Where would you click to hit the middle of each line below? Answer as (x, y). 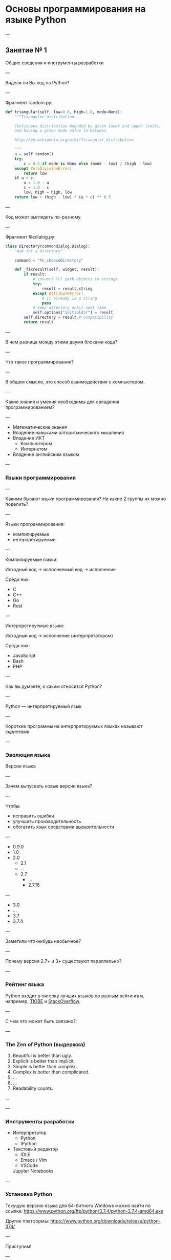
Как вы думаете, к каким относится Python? (54, 686)
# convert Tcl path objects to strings (75, 279)
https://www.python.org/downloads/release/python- (106, 1221)
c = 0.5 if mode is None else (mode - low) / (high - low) (88, 163)
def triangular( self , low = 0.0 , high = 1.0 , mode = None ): (64, 112)
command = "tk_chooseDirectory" (49, 260)
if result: (35, 275)
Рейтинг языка (25, 984)
